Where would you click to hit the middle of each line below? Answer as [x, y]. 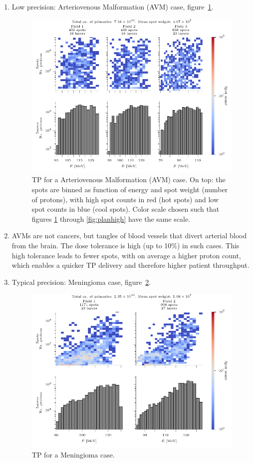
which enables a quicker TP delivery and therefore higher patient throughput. [130, 265]
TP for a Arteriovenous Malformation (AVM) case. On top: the [128, 179]
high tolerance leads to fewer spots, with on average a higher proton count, [126, 255]
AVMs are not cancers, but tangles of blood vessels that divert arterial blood [129, 236]
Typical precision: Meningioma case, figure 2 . [81, 282]
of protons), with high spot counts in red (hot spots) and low [125, 199]
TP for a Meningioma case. [73, 455]
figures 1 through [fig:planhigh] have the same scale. [111, 218]
